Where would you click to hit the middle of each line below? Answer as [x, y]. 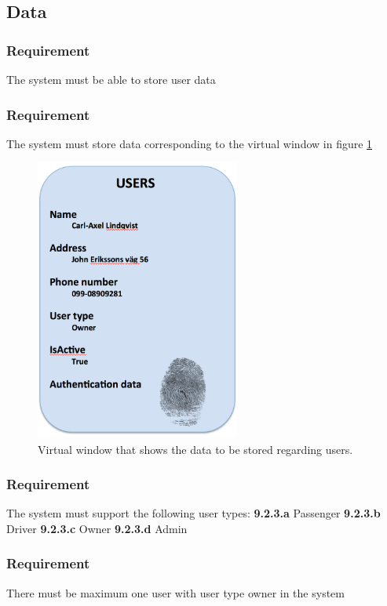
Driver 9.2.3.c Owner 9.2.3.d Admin [97, 528]
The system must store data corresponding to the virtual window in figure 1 [190, 143]
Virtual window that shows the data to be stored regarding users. [195, 449]
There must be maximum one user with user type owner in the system [175, 592]
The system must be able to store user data [111, 79]
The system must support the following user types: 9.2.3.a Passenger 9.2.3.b [193, 513]
